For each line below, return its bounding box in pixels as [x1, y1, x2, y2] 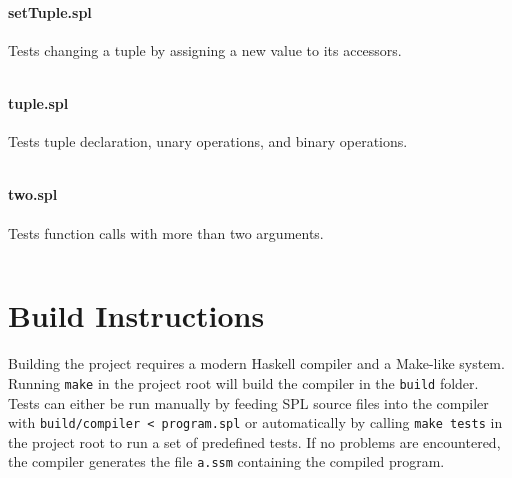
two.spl [8, 184, 58, 205]
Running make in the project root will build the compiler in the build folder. [8, 372, 479, 393]
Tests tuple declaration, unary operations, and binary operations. [8, 131, 408, 152]
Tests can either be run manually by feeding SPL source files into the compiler [8, 392, 489, 413]
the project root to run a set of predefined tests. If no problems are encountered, [8, 431, 501, 452]
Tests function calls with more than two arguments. [8, 222, 324, 243]
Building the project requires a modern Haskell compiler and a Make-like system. [8, 353, 505, 374]
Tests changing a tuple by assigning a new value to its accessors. [8, 39, 402, 60]
